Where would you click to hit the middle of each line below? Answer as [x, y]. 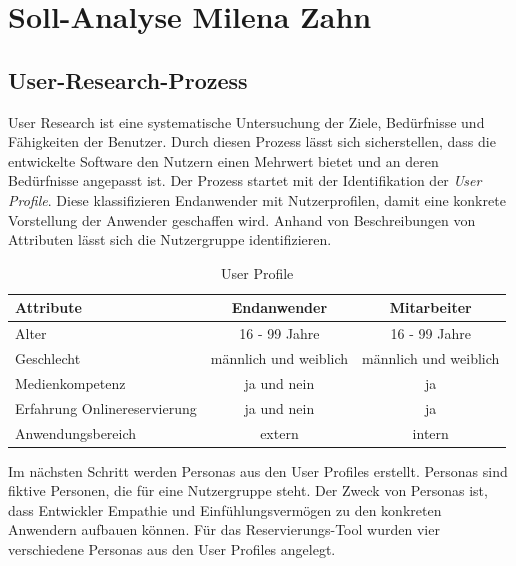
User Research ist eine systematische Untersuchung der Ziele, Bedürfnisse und [246, 121]
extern [279, 432]
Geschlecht [48, 358]
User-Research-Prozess [128, 79]
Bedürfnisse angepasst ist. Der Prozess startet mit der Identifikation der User [245, 180]
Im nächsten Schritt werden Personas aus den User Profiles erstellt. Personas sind [258, 470]
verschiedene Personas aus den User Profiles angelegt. [172, 549]
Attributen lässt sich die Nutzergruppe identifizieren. [170, 239]
